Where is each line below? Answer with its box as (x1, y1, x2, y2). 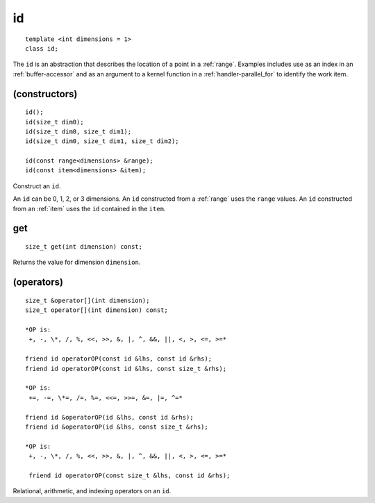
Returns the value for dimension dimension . (12, 258, 141, 267)
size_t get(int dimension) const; (25, 243, 142, 251)
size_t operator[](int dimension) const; (25, 306, 168, 314)
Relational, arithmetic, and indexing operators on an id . (12, 487, 172, 495)
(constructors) (12, 88, 78, 100)
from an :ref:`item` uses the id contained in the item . (12, 204, 166, 213)
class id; (25, 44, 58, 52)
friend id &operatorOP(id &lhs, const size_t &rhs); (25, 422, 208, 431)
